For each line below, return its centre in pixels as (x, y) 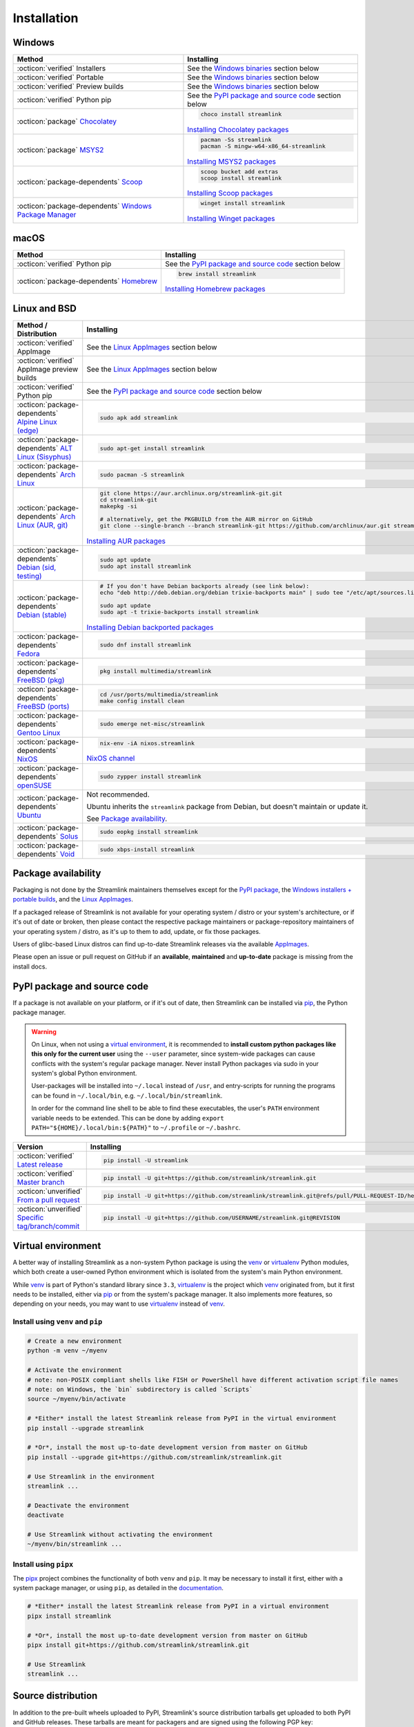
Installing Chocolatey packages (238, 129)
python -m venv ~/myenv (68, 1351)
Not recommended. (118, 794)
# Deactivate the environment (78, 1505)
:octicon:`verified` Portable (60, 77)
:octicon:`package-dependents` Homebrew (87, 281)
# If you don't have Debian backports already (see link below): (205, 586)
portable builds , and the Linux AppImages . (73, 899)
